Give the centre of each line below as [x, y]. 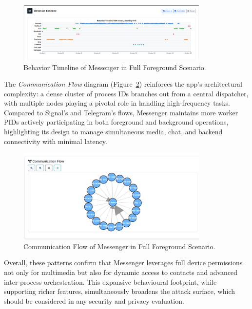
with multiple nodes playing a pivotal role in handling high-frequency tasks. [117, 103]
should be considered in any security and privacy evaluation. [94, 300]
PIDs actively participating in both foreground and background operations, [116, 122]
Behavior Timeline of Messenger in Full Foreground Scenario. [115, 67]
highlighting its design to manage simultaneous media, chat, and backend [113, 131]
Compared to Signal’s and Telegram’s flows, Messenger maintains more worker [121, 112]
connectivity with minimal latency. [56, 141]
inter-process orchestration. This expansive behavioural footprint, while [110, 282]
